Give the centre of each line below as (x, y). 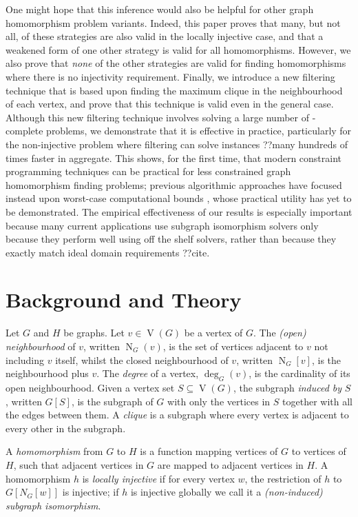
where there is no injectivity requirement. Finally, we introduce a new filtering (170, 76)
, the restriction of (283, 478)
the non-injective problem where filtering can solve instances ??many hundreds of (177, 144)
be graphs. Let (94, 333)
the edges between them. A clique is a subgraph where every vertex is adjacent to (177, 415)
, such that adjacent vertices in (78, 464)
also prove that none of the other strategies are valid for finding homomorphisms (176, 63)
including (25, 359)
